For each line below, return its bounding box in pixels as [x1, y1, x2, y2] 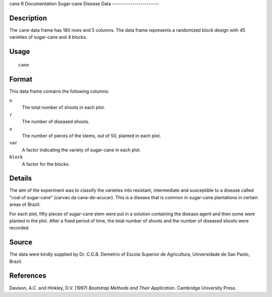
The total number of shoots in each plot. [22, 104, 105, 110]
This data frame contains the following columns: [9, 88, 109, 94]
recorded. [9, 225, 30, 231]
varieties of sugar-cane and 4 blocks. [9, 34, 88, 40]
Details [9, 174, 32, 183]
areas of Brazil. [9, 202, 41, 208]
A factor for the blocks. [22, 161, 70, 167]
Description [9, 14, 47, 22]
